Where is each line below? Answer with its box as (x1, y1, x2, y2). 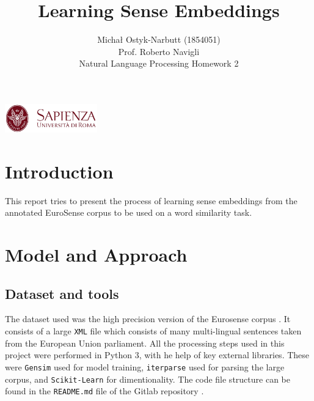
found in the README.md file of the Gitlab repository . (5, 384, 204, 397)
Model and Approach (5, 242, 188, 267)
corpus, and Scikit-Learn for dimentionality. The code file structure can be (5, 372, 290, 385)
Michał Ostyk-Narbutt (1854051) (97, 33, 221, 46)
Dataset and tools (5, 284, 119, 303)
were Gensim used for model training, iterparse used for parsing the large (5, 360, 285, 373)
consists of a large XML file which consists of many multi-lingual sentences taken (5, 325, 302, 337)
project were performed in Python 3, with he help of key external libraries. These (5, 348, 310, 361)
